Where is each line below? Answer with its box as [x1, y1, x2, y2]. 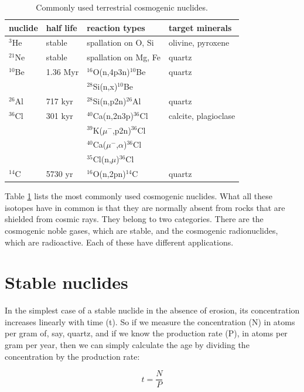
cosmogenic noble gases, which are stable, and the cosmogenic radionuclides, [5, 224, 278, 236]
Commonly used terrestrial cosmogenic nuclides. [36, 1, 208, 13]
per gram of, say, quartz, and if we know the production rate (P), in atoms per [5, 327, 288, 339]
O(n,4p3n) [93, 66, 130, 78]
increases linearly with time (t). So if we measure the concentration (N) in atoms [5, 315, 295, 328]
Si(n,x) [93, 80, 118, 92]
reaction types [87, 21, 145, 33]
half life [46, 21, 77, 33]
